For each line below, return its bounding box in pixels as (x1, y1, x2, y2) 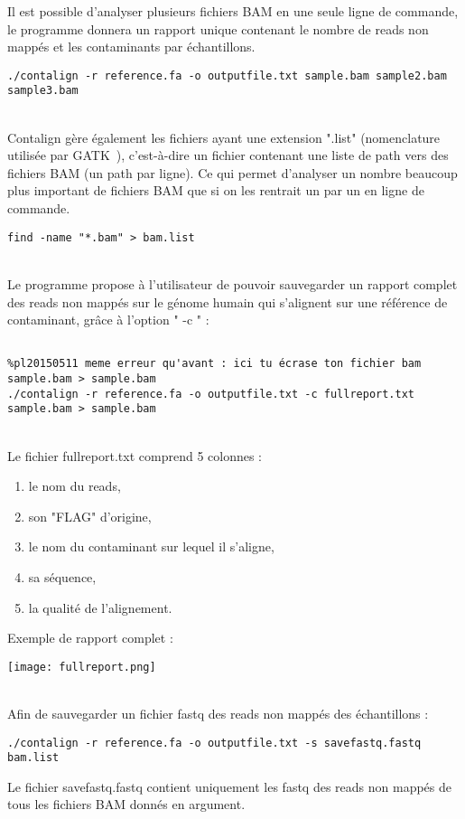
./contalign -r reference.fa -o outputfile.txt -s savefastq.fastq (7, 736, 422, 749)
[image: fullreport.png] (7, 660, 156, 673)
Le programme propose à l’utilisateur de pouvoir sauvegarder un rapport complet (7, 274, 458, 293)
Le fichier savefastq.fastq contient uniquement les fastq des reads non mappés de (7, 777, 452, 795)
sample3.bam (7, 84, 79, 98)
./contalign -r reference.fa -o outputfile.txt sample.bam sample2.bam (7, 69, 447, 82)
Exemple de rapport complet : (7, 628, 173, 647)
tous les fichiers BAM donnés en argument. (7, 795, 246, 814)
